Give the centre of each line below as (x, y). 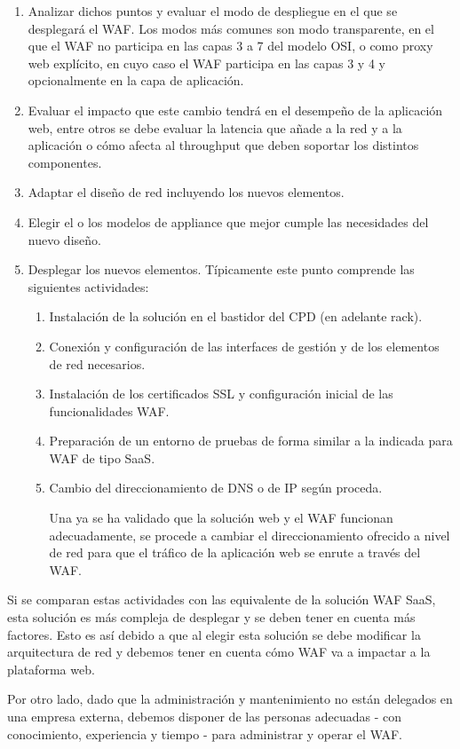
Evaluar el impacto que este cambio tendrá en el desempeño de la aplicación (235, 110)
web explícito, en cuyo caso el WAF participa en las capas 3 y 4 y (206, 63)
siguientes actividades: (88, 286)
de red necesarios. (97, 363)
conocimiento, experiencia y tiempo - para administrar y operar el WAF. (205, 733)
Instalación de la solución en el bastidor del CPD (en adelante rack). (236, 316)
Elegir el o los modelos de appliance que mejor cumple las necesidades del (228, 221)
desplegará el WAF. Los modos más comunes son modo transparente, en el (231, 28)
